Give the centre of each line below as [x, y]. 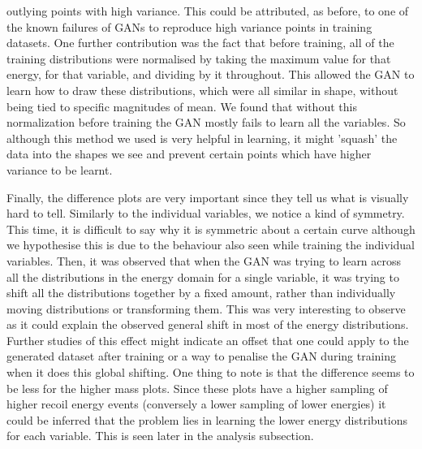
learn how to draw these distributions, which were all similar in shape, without [202, 90]
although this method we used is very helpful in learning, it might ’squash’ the [202, 138]
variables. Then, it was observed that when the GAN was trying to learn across [204, 260]
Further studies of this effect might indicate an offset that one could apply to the [208, 340]
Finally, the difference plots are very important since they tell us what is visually [208, 197]
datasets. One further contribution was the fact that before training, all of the [200, 43]
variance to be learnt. [60, 169]
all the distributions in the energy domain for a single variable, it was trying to [203, 276]
